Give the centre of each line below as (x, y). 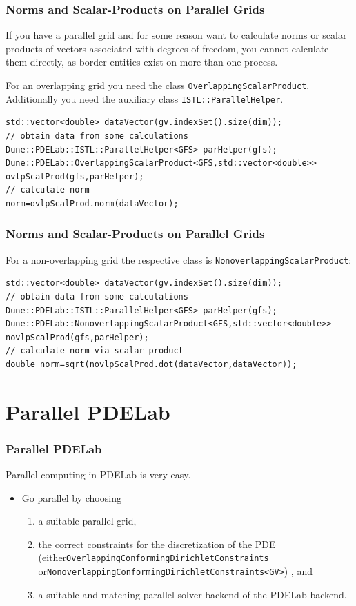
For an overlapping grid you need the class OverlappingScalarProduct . (158, 85)
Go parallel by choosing (71, 497)
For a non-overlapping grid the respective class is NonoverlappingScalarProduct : (179, 259)
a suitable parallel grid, (87, 521)
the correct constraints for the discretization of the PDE (157, 544)
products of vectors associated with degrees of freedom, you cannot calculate (167, 48)
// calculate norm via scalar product (95, 351)
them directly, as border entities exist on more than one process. (142, 62)
